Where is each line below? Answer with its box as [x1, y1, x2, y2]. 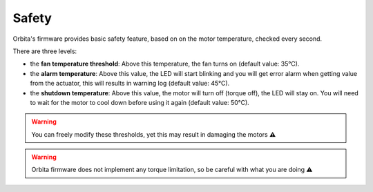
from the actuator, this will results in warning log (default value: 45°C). [30, 79, 230, 88]
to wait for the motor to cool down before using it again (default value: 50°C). [30, 98, 250, 106]
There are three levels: [12, 47, 77, 55]
